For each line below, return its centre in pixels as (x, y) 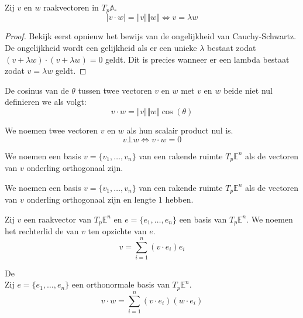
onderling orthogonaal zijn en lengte (91, 199)
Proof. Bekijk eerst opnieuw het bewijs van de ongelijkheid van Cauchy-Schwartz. (151, 36)
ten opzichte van (117, 231)
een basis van (203, 219)
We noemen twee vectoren (51, 130)
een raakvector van (58, 219)
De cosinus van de (37, 90)
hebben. (179, 199)
